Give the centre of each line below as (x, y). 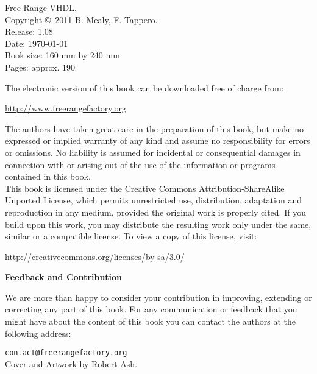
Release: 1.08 (29, 31)
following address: (38, 333)
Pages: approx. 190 (40, 67)
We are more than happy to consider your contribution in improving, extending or (158, 297)
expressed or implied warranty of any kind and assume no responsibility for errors (158, 140)
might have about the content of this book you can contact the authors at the (150, 321)
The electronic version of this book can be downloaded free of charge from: (144, 87)
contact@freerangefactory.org (66, 353)
